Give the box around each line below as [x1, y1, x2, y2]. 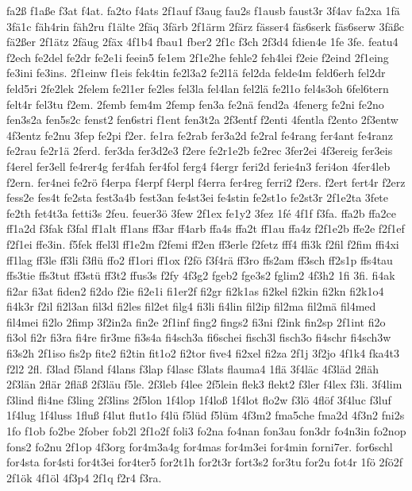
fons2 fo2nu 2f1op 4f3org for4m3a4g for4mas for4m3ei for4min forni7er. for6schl [6, 438, 393, 454]
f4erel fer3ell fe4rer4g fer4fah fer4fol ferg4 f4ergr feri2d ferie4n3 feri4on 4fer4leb [6, 157, 391, 174]
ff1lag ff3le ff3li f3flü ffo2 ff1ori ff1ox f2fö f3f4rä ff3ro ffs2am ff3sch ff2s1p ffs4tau [6, 251, 393, 268]
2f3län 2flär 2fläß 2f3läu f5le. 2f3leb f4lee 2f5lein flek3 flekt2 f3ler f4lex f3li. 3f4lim [6, 376, 402, 392]
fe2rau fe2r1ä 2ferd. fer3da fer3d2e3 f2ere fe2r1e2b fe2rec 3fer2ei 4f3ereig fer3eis [6, 142, 393, 159]
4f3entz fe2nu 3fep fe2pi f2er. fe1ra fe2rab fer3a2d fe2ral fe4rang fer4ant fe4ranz [6, 126, 393, 143]
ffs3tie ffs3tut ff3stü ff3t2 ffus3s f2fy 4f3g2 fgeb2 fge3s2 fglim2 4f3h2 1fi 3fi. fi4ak [6, 267, 395, 284]
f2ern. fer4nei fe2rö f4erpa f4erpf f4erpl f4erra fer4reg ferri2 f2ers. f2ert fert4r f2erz [6, 173, 406, 190]
